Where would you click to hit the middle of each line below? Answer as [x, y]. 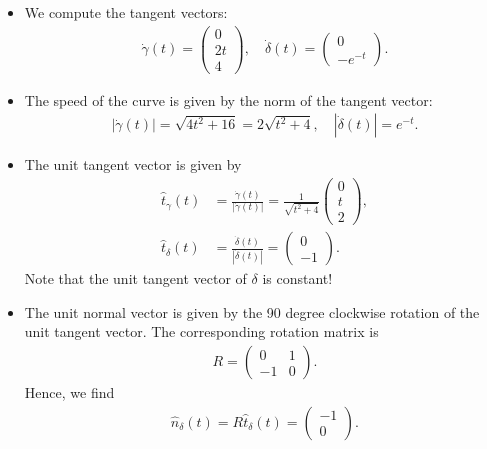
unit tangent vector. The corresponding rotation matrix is [201, 331]
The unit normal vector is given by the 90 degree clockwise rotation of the [252, 311]
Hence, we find [69, 392]
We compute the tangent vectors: [126, 12]
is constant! [297, 278]
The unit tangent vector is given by [133, 164]
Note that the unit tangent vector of [135, 278]
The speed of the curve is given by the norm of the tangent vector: [228, 99]
